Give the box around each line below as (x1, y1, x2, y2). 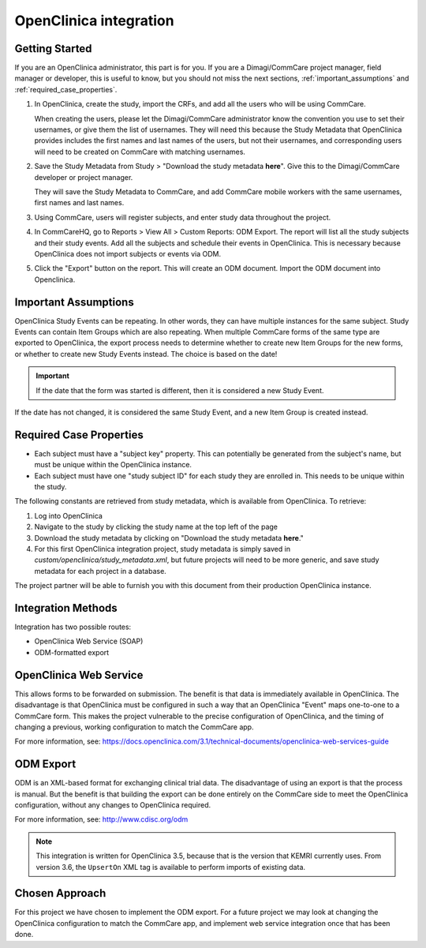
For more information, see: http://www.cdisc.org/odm (14, 815, 189, 824)
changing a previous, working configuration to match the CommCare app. (14, 722, 254, 732)
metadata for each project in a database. (34, 566, 167, 575)
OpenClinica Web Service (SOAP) (34, 636, 144, 646)
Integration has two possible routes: (14, 622, 132, 631)
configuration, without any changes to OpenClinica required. (14, 800, 211, 809)
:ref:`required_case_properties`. (14, 84, 118, 94)
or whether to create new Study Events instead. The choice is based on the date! (14, 349, 278, 358)
